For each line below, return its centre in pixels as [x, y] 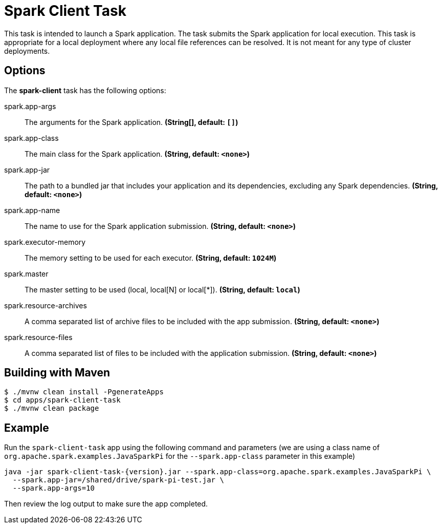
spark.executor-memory [45, 242]
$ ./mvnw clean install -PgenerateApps [84, 392]
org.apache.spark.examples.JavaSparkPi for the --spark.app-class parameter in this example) [180, 456]
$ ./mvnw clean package [52, 408]
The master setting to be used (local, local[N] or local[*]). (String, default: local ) [162, 289]
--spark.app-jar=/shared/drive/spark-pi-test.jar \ [118, 480]
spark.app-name [32, 210]
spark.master [26, 273]
